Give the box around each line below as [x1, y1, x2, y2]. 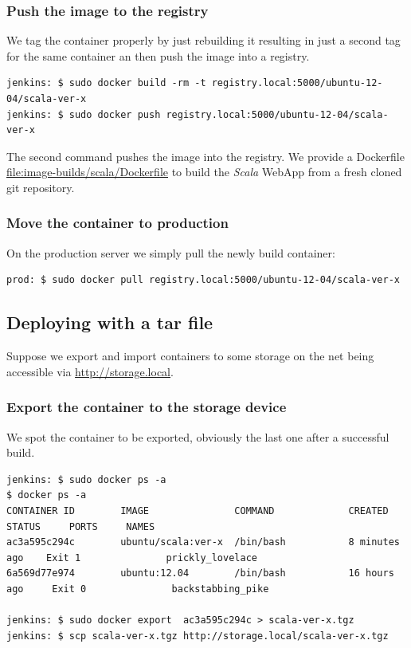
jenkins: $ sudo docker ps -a [6, 473, 166, 485]
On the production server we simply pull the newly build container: [6, 244, 335, 261]
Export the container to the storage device [6, 397, 287, 417]
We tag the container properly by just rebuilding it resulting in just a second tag [6, 32, 401, 49]
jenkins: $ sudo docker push [6, 108, 161, 120]
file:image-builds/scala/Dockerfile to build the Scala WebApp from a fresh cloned [6, 163, 402, 180]
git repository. [6, 179, 75, 195]
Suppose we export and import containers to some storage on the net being [6, 348, 374, 364]
